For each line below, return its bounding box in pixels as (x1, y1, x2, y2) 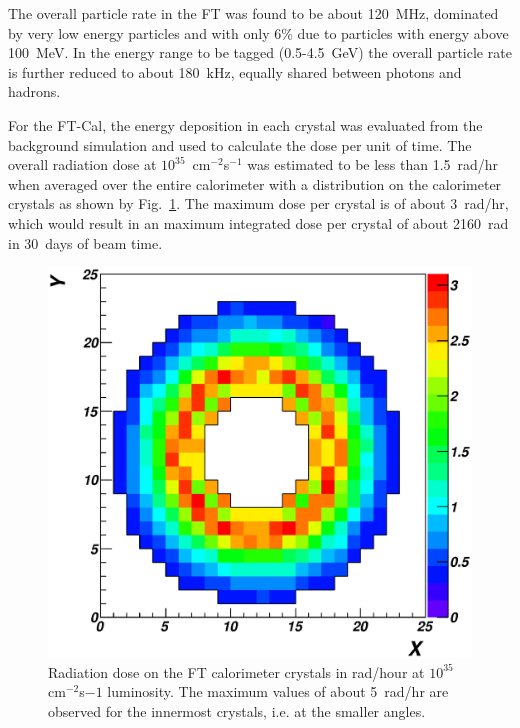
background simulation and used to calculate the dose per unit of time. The (8, 134, 472, 155)
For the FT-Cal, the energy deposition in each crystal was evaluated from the (8, 114, 483, 135)
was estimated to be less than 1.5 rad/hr (247, 154, 499, 175)
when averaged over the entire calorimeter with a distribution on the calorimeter (8, 173, 502, 194)
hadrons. (8, 81, 61, 102)
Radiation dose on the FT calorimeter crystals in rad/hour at (48, 661, 425, 682)
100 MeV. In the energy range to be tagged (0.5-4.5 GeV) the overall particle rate (8, 42, 512, 63)
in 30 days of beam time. (8, 232, 163, 253)
